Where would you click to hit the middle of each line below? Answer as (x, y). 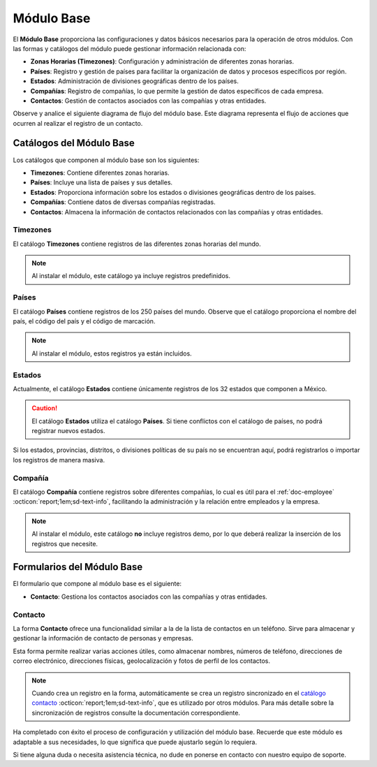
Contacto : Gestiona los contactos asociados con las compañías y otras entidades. (149, 597)
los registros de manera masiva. (59, 460)
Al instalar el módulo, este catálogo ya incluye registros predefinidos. (131, 276)
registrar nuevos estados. (68, 431)
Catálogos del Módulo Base (74, 143)
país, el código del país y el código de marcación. (84, 321)
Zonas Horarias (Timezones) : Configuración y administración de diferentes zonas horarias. (162, 61)
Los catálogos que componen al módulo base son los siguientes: (106, 160)
